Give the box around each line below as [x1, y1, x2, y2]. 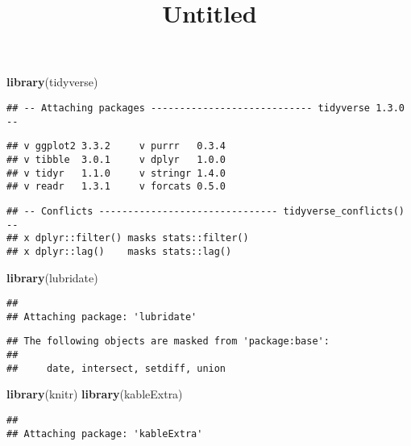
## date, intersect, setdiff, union [6, 362, 226, 374]
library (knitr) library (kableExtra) [6, 386, 183, 402]
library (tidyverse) [6, 73, 98, 90]
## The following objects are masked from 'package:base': [6, 336, 330, 348]
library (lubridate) [6, 269, 98, 286]
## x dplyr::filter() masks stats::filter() [6, 232, 249, 244]
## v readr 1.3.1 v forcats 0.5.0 [6, 181, 226, 193]
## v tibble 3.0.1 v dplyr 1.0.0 [6, 153, 226, 165]
